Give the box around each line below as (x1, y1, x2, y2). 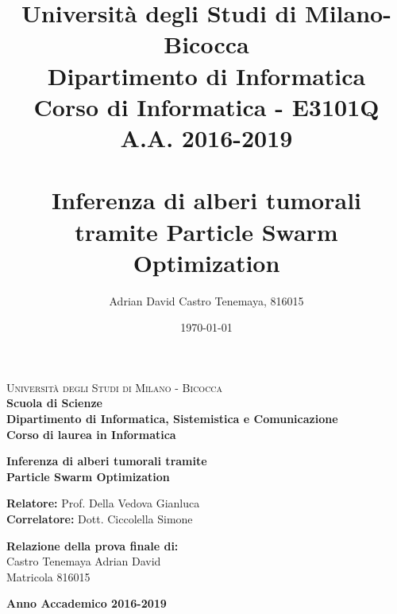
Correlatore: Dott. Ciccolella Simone (6, 510, 193, 527)
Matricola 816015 (6, 568, 91, 585)
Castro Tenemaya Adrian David (6, 553, 161, 569)
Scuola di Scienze (6, 394, 102, 411)
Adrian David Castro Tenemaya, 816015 (109, 292, 304, 309)
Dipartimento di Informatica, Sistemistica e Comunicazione (6, 410, 338, 426)
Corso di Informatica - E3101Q (33, 90, 380, 122)
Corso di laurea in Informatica (6, 426, 176, 442)
